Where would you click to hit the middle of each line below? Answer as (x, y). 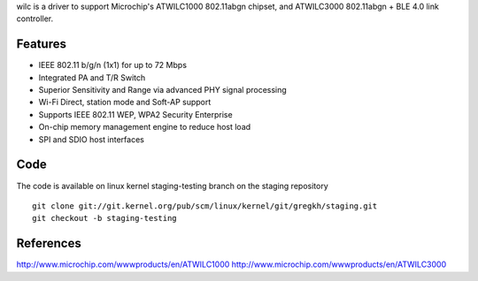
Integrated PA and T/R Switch (92, 77)
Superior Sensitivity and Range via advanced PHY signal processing (162, 90)
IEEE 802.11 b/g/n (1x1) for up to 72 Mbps (113, 65)
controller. (35, 19)
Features (41, 44)
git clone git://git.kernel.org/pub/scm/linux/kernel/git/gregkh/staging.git (205, 206)
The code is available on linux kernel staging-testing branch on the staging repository (173, 186)
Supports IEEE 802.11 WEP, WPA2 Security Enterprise (136, 114)
